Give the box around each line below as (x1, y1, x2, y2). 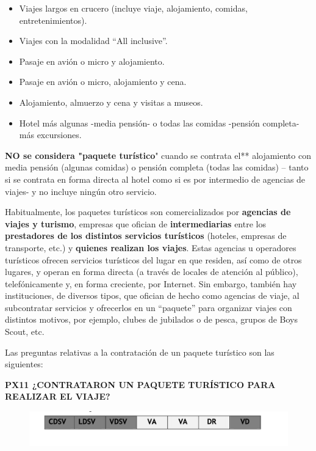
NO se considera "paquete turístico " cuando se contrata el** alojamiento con (5, 148, 311, 161)
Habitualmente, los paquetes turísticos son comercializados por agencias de (5, 205, 291, 218)
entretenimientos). (19, 13, 87, 26)
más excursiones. (19, 128, 82, 141)
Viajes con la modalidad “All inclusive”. (19, 34, 168, 47)
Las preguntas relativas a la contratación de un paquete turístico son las (5, 345, 275, 358)
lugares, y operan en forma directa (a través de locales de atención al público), (5, 265, 298, 278)
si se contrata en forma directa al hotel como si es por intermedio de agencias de (5, 172, 306, 185)
